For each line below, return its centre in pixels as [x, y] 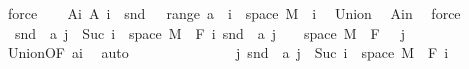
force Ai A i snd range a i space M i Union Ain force [234, 13]
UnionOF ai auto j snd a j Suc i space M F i [228, 52]
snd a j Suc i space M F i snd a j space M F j [210, 32]
